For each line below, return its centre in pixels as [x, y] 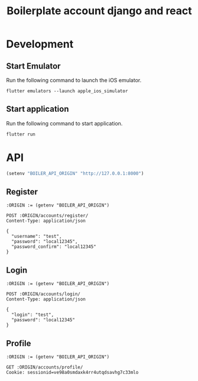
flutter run [21, 134]
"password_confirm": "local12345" [54, 247]
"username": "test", [37, 237]
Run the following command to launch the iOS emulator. [74, 80]
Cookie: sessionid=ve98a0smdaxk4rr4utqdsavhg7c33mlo [72, 373]
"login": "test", [33, 315]
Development [40, 44]
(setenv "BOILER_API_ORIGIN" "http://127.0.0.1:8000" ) [75, 173]
